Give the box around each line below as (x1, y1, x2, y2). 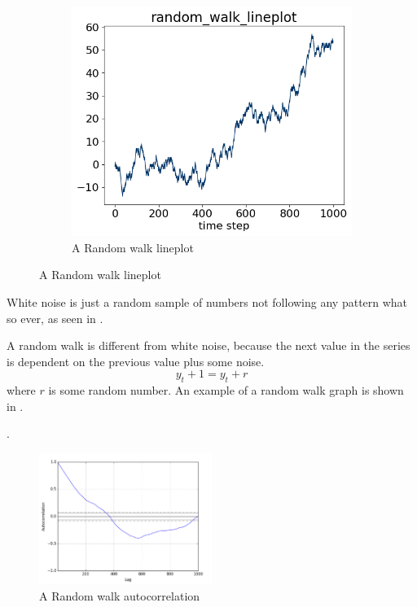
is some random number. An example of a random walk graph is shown (48, 382, 404, 399)
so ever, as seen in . (7, 309, 103, 326)
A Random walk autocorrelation (39, 587, 200, 604)
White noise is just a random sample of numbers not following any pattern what (7, 293, 408, 310)
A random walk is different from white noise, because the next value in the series (7, 337, 410, 354)
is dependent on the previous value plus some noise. (7, 352, 265, 369)
